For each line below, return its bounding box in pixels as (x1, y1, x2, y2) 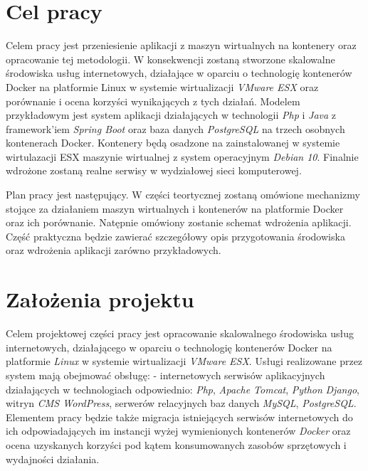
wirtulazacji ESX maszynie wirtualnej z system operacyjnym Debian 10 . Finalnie (6, 149, 359, 164)
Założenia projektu (6, 285, 194, 314)
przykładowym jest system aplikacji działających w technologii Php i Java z (6, 107, 337, 122)
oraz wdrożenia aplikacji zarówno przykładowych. (6, 243, 221, 258)
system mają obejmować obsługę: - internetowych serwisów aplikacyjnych (6, 367, 325, 382)
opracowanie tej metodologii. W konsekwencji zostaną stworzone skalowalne (6, 51, 335, 66)
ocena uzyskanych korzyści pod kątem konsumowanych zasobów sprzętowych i (6, 437, 347, 452)
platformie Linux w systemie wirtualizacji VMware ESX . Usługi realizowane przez (6, 354, 363, 369)
